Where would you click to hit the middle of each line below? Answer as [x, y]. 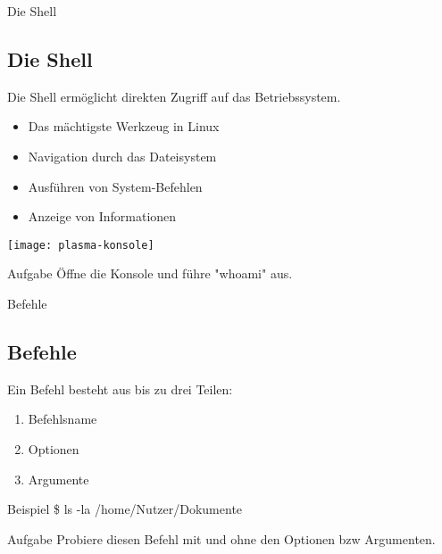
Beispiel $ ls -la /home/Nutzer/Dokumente [125, 509]
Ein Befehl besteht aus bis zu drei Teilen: [120, 389]
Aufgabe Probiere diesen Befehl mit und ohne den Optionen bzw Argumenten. [221, 538]
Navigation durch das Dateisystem [122, 156]
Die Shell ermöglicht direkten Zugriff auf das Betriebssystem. [174, 96]
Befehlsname [63, 419]
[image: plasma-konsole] [81, 245]
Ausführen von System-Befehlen [115, 186]
